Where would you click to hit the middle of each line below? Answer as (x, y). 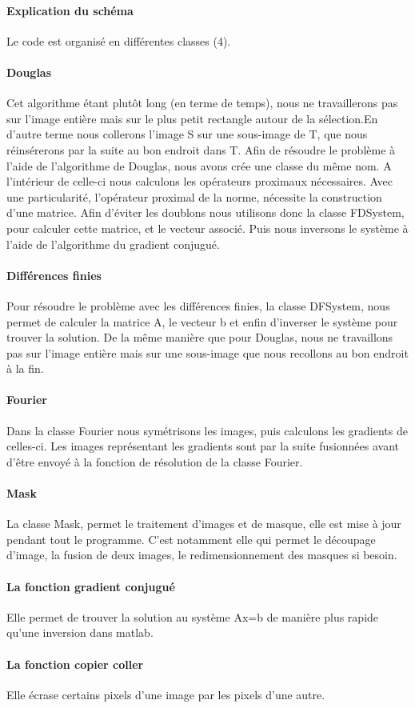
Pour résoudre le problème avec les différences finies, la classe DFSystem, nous (198, 305)
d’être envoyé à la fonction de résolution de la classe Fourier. (155, 461)
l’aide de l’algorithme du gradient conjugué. (113, 244)
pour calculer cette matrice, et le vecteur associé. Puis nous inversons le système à (207, 228)
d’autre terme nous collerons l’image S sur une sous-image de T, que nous (187, 134)
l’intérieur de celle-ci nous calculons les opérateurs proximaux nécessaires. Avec (200, 181)
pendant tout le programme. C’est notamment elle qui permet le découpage (191, 539)
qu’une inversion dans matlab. (80, 632)
